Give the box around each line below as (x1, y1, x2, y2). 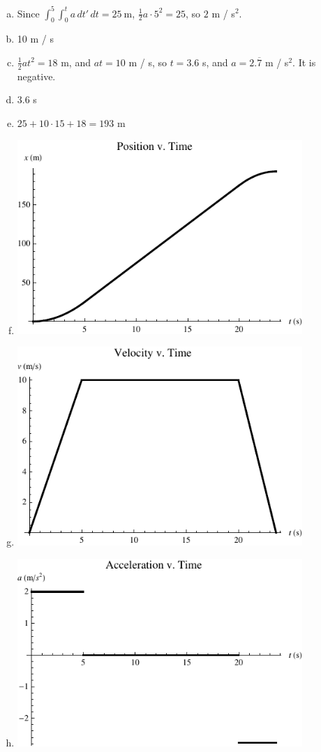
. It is (292, 54, 316, 69)
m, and (61, 54, 91, 69)
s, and (202, 54, 228, 69)
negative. (17, 68, 56, 83)
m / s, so (128, 54, 167, 69)
